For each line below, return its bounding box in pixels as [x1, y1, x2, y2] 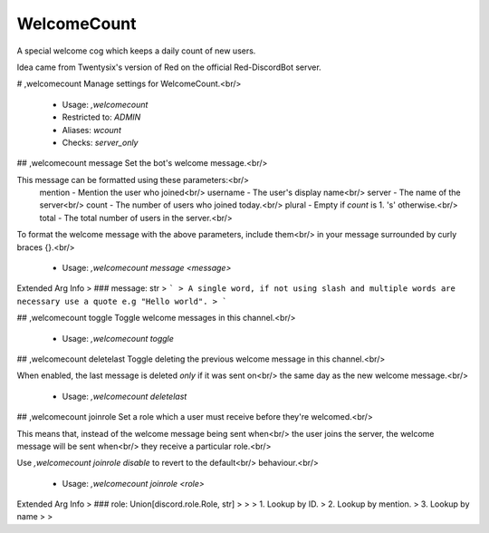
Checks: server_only [62, 137, 139, 148]
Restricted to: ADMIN [62, 111, 141, 122]
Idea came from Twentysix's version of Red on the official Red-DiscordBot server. [16, 62, 321, 73]
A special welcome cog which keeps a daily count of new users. [16, 45, 256, 56]
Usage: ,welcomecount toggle [62, 333, 174, 344]
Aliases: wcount [62, 124, 121, 135]
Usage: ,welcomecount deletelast [62, 391, 187, 402]
